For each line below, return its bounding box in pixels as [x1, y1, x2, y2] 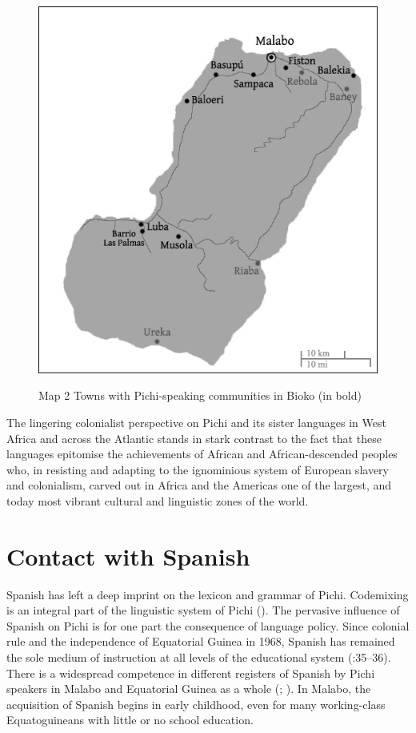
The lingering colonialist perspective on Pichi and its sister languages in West [6, 413, 386, 430]
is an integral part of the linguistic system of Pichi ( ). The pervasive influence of [6, 602, 400, 618]
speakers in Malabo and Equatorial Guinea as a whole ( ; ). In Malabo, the [6, 680, 371, 697]
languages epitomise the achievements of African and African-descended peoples [6, 445, 398, 462]
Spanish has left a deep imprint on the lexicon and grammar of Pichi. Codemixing [6, 586, 409, 602]
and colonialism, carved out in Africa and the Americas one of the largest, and [6, 477, 392, 493]
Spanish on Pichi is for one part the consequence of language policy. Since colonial [6, 617, 410, 634]
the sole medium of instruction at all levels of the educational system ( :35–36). [6, 649, 391, 665]
